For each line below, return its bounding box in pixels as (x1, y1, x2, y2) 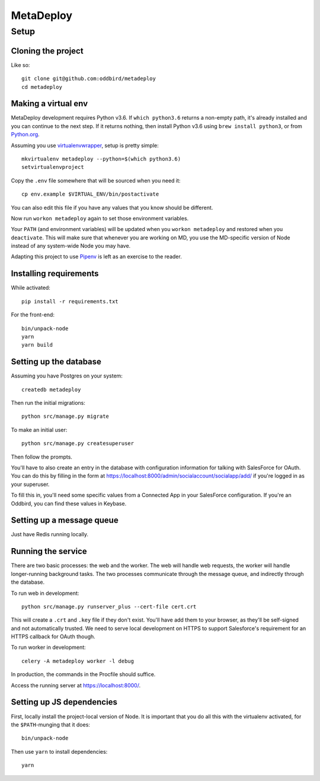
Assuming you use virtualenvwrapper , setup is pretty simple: (11, 142, 159, 149)
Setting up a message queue (11, 516, 119, 526)
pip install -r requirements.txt (21, 298, 119, 305)
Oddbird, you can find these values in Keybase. (11, 500, 127, 507)
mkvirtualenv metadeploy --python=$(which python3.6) (21, 155, 181, 162)
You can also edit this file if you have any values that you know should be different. (11, 204, 213, 211)
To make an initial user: (11, 426, 68, 433)
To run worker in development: (11, 644, 86, 651)
